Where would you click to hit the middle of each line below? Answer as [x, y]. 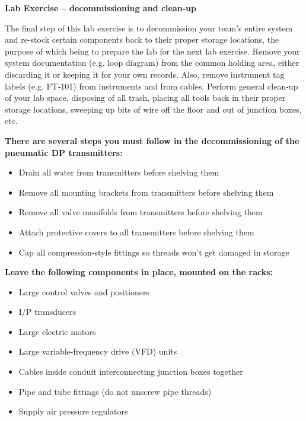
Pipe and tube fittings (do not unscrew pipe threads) [115, 391]
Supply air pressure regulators [73, 411]
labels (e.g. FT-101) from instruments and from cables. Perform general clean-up [152, 86]
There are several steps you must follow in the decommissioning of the [152, 140]
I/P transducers [47, 312]
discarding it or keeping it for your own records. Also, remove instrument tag [145, 74]
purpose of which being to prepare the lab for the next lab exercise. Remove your [152, 51]
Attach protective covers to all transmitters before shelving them [136, 232]
